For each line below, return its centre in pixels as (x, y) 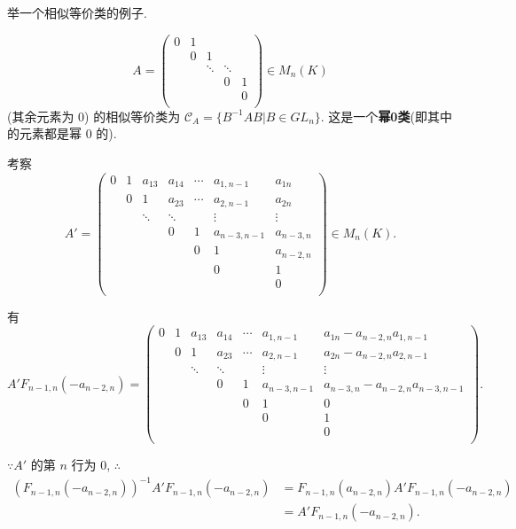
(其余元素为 (41, 116)
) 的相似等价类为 (133, 116)
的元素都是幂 (44, 133)
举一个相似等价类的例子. (77, 12)
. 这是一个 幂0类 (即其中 (386, 116)
